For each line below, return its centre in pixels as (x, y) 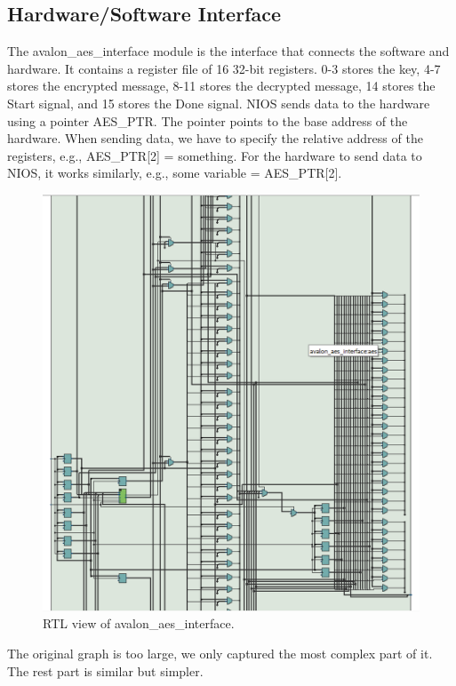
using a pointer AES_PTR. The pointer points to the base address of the (208, 120)
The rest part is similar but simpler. (105, 670)
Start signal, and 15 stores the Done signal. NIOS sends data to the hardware (219, 103)
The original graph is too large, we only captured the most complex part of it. (220, 653)
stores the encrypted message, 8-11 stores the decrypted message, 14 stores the (221, 86)
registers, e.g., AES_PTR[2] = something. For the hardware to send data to (215, 155)
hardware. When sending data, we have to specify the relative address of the (215, 138)
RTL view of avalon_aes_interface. (139, 623)
